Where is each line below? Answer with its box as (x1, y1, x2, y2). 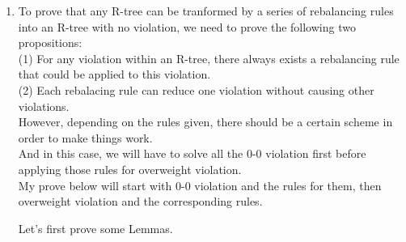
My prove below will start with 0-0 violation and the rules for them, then (18, 176, 382, 193)
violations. (18, 97, 70, 114)
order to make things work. (18, 129, 153, 146)
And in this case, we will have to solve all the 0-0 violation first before (18, 145, 366, 162)
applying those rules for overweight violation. (18, 160, 242, 177)
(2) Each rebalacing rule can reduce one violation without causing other (18, 81, 374, 98)
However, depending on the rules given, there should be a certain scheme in (18, 113, 393, 130)
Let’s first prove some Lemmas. (18, 219, 173, 236)
